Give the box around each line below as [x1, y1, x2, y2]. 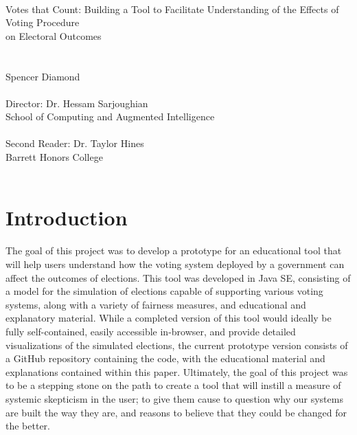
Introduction [5, 203, 128, 232]
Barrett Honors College [5, 150, 103, 164]
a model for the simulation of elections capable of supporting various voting [5, 284, 323, 298]
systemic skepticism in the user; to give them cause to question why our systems [5, 391, 343, 405]
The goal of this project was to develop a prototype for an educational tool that [5, 243, 342, 258]
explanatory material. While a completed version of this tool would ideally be [5, 311, 332, 325]
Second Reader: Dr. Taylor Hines [5, 136, 144, 150]
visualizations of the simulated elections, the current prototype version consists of [5, 337, 348, 352]
